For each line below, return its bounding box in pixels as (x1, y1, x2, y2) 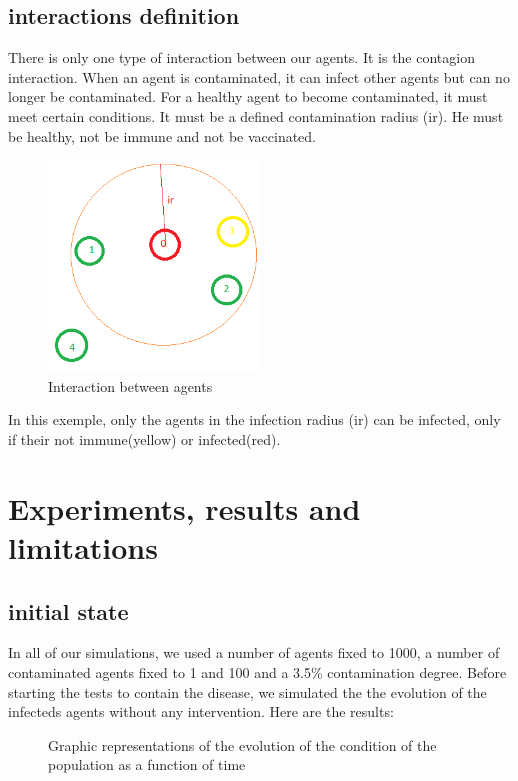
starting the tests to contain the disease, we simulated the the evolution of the (8, 681, 487, 702)
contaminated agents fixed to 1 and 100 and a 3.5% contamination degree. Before (8, 661, 507, 682)
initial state (8, 595, 129, 626)
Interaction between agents (48, 375, 213, 396)
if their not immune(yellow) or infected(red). (8, 428, 281, 449)
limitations (8, 526, 158, 567)
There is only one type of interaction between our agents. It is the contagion (8, 47, 475, 68)
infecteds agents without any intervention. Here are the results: (8, 701, 394, 722)
